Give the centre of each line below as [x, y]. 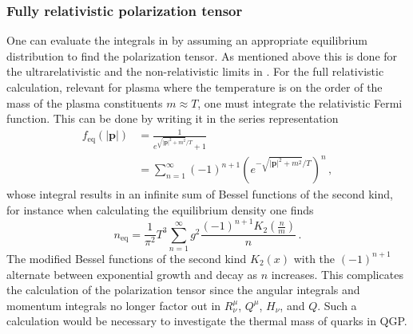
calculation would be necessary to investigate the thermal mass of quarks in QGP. [207, 321]
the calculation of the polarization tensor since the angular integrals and [183, 290]
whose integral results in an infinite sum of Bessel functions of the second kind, [200, 194]
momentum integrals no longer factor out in [114, 305]
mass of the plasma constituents [85, 102]
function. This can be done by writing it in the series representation [173, 118]
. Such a [337, 305]
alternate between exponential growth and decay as [132, 274]
